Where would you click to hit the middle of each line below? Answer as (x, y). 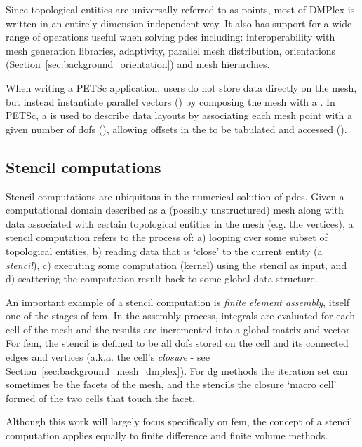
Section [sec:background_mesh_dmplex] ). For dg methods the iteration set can (177, 370)
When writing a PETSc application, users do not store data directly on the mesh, (181, 87)
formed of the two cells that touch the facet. (100, 398)
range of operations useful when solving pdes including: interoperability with (170, 37)
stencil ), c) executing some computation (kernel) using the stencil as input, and (176, 264)
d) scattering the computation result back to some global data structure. (162, 278)
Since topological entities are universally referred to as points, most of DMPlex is (180, 9)
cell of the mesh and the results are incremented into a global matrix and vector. (179, 329)
